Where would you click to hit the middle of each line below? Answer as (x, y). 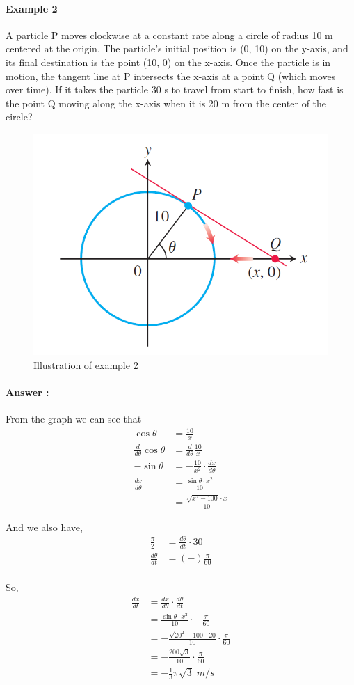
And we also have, (44, 527)
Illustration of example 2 (86, 364)
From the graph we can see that (74, 419)
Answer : (27, 392)
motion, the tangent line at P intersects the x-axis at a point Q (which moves (171, 76)
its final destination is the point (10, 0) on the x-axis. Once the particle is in (168, 62)
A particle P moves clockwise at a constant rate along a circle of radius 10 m (169, 34)
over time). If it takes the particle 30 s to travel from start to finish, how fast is (175, 89)
